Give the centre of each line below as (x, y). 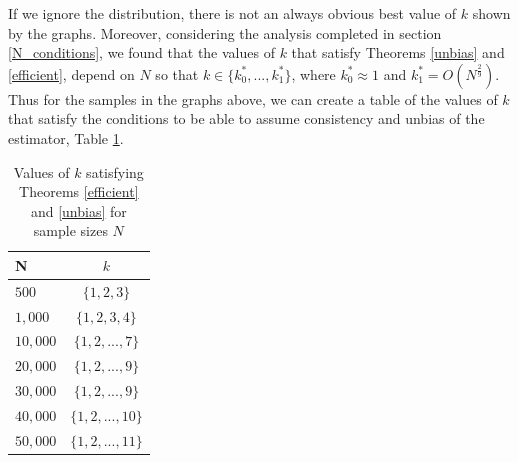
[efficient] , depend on (71, 73)
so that (177, 73)
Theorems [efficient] (79, 191)
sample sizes (70, 230)
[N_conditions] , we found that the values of (141, 52)
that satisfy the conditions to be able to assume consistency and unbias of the (246, 118)
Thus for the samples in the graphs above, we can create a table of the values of (253, 98)
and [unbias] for (78, 210)
